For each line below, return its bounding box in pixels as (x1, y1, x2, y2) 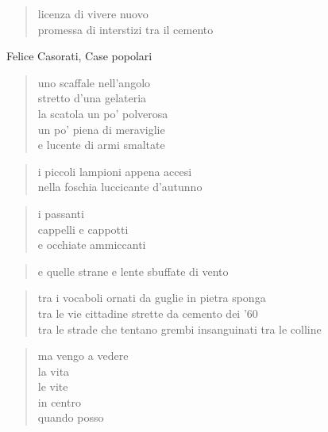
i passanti (37, 205, 84, 221)
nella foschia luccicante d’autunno (37, 178, 203, 195)
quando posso (37, 409, 104, 426)
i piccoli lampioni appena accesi (37, 162, 192, 179)
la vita (37, 362, 70, 379)
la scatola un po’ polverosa (37, 105, 168, 121)
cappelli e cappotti (37, 220, 129, 237)
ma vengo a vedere (37, 347, 129, 364)
